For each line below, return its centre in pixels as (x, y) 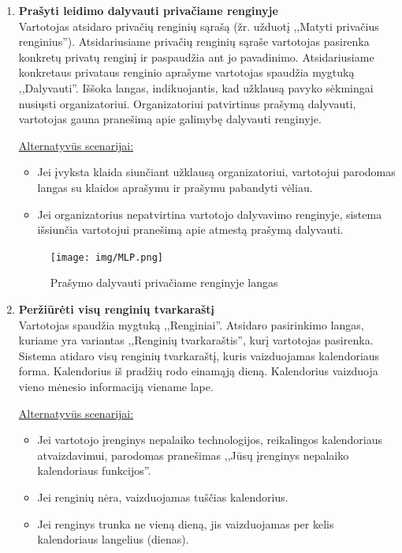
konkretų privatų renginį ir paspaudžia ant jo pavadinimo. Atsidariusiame (196, 56)
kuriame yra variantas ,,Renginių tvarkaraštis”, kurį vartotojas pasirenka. (196, 340)
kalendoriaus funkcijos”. (94, 470)
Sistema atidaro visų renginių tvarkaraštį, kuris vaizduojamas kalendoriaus (199, 355)
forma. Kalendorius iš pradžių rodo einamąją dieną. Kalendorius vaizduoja (198, 371)
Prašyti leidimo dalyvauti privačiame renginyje (148, 10)
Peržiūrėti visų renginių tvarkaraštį (117, 308)
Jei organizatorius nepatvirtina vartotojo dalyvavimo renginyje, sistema (210, 214)
